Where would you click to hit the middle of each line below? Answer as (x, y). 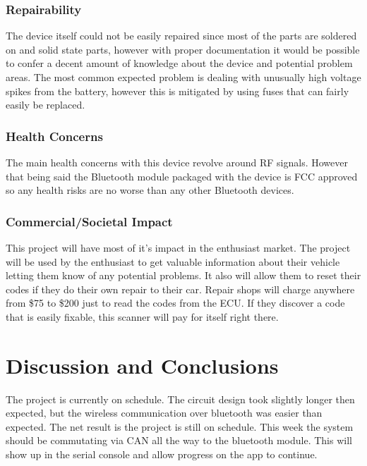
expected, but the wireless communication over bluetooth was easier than (164, 413)
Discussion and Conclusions (142, 365)
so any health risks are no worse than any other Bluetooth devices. (150, 190)
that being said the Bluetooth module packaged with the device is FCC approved (182, 176)
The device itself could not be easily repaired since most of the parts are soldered (181, 36)
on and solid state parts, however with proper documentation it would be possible (183, 49)
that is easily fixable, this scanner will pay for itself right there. (142, 316)
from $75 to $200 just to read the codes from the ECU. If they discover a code (175, 303)
